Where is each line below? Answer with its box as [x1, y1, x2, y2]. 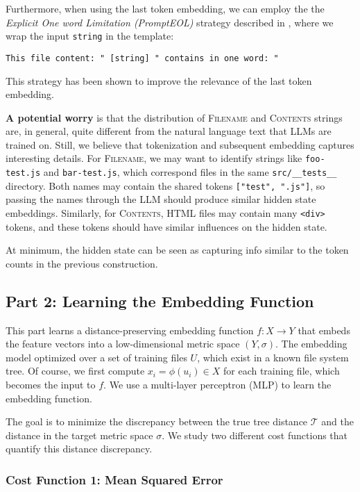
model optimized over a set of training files [6, 350, 187, 364]
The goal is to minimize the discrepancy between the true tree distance [6, 414, 308, 429]
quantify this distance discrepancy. [6, 441, 153, 456]
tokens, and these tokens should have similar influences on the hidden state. [6, 219, 327, 233]
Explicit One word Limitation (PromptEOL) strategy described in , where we [6, 15, 334, 29]
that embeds [298, 322, 350, 337]
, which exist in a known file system [197, 350, 349, 364]
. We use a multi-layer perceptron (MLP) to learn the [103, 377, 332, 392]
